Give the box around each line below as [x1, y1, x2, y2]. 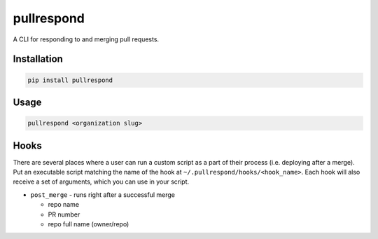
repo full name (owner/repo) [48, 219, 129, 228]
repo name [48, 200, 80, 209]
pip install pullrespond [27, 76, 113, 84]
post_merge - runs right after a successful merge [30, 190, 175, 199]
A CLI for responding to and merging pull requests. [13, 35, 160, 43]
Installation [13, 53, 63, 65]
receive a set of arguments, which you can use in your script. [13, 177, 190, 186]
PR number [48, 210, 80, 219]
